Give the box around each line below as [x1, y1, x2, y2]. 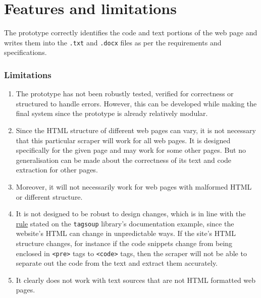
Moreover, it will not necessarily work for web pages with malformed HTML [16, 181, 252, 192]
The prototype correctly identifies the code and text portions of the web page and [4, 27, 257, 38]
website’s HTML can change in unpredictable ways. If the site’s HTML [16, 228, 236, 239]
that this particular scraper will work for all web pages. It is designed [16, 135, 231, 145]
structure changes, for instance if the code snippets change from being [16, 237, 233, 248]
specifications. [4, 47, 47, 57]
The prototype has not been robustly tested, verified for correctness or [16, 88, 234, 99]
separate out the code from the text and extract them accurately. [16, 258, 218, 268]
